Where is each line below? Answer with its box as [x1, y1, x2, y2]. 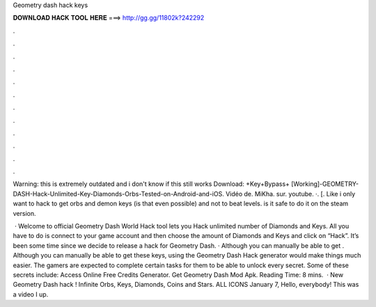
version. [13, 209, 36, 217]
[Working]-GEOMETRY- [291, 180, 359, 188]
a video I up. [13, 290, 49, 299]
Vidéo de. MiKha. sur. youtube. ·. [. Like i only [225, 189, 356, 198]
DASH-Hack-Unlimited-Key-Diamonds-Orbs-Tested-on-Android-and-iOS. [13, 189, 224, 198]
